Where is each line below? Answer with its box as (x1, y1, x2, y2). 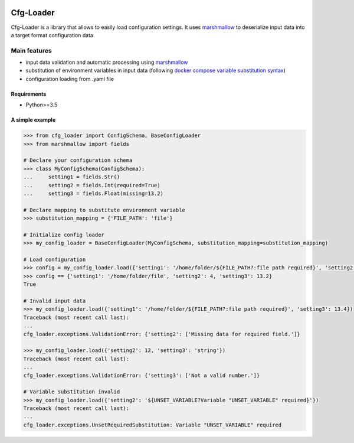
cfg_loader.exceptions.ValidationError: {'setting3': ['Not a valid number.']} (23, 372, 260, 379)
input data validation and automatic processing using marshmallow (25, 59, 188, 66)
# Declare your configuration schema (23, 157, 133, 164)
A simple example (11, 116, 56, 123)
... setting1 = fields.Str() (23, 174, 120, 180)
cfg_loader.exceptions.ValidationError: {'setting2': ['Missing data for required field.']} (23, 331, 300, 337)
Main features (11, 46, 53, 54)
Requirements (11, 90, 47, 97)
